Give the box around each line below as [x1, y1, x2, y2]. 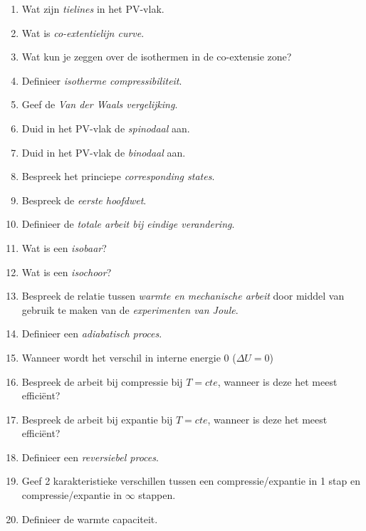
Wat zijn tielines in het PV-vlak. [21, 1, 164, 16]
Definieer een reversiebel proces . [21, 449, 159, 464]
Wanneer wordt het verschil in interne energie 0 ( [21, 349, 236, 364]
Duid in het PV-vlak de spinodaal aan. [21, 120, 190, 135]
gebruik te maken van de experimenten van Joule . [21, 302, 239, 317]
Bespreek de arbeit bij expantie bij [21, 411, 173, 426]
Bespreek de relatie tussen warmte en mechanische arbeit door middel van [21, 288, 345, 303]
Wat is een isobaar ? [21, 240, 107, 255]
